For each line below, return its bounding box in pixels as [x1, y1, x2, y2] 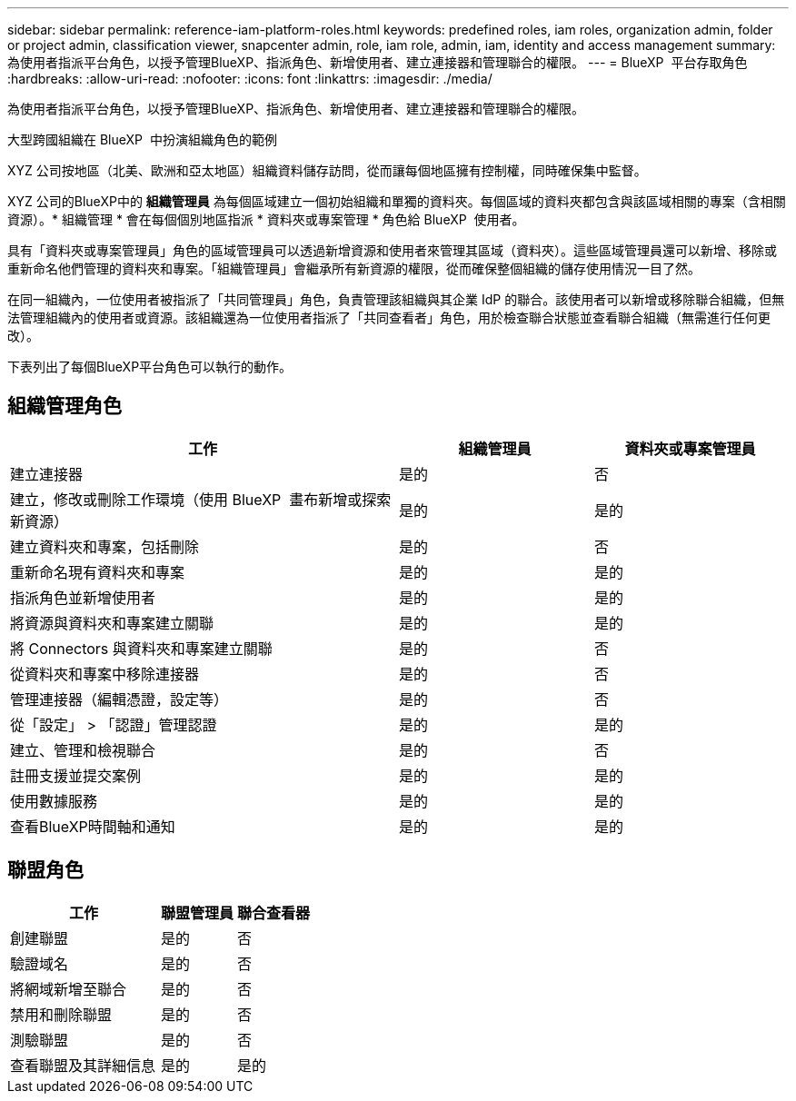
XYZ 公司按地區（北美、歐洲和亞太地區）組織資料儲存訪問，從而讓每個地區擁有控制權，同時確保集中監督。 [7, 163, 647, 178]
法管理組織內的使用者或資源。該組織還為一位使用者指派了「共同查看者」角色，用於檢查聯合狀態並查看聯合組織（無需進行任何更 [7, 310, 771, 325]
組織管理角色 [7, 394, 122, 418]
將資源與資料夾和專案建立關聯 [10, 613, 214, 632]
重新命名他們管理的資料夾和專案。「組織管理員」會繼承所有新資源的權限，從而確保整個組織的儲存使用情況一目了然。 [7, 261, 701, 276]
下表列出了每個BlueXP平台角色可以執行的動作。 [7, 359, 293, 374]
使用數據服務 [10, 791, 98, 810]
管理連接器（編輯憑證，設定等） [10, 689, 229, 709]
